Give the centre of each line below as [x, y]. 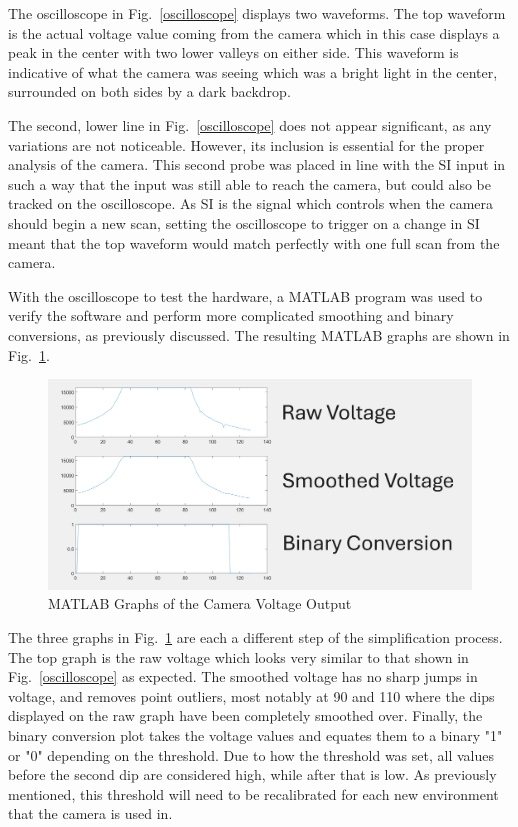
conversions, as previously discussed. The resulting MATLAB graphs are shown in [259, 334]
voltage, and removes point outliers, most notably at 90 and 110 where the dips [251, 695]
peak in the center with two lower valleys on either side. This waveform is [233, 52]
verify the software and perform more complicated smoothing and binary [231, 315]
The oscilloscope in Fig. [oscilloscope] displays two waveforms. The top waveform [257, 13]
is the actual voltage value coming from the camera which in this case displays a [254, 32]
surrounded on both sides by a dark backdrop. [149, 91]
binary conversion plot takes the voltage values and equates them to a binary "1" [255, 735]
